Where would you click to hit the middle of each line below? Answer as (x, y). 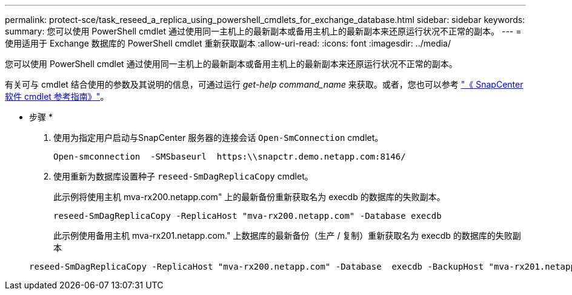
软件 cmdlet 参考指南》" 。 (57, 96)
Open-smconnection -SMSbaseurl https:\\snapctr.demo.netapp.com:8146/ (230, 157)
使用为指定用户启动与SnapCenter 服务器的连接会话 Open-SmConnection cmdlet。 (218, 138)
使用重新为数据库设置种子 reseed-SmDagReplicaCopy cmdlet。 (183, 176)
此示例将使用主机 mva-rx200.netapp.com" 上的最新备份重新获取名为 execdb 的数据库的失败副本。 (249, 197)
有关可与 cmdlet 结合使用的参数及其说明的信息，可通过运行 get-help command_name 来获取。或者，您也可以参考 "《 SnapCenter (264, 84)
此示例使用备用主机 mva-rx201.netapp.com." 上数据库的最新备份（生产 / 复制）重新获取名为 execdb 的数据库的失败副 (287, 235)
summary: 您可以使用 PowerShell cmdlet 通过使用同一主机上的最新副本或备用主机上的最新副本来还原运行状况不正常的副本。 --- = (263, 31)
